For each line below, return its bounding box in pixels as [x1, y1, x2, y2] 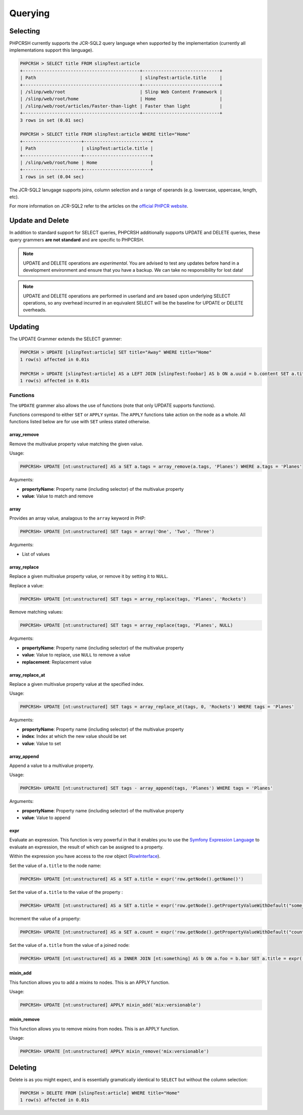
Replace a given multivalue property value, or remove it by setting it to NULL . [9, 573, 169, 579]
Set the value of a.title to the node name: [9, 863, 102, 869]
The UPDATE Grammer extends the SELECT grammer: [9, 336, 122, 342]
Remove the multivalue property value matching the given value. [9, 441, 143, 447]
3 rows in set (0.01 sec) [20, 117, 84, 123]
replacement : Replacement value [22, 659, 92, 665]
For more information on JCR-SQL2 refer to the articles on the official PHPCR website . [9, 203, 189, 209]
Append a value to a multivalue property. [9, 763, 94, 769]
